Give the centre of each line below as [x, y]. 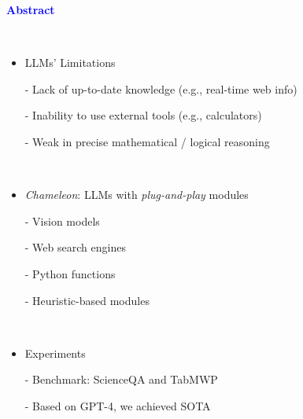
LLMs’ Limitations [70, 62]
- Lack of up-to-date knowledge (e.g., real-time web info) [161, 88]
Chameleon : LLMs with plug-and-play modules [137, 195]
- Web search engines [75, 247]
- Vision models [62, 221]
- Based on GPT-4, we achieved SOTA [118, 405]
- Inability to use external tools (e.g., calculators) [143, 115]
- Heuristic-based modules [87, 300]
